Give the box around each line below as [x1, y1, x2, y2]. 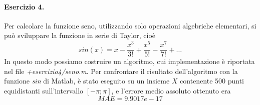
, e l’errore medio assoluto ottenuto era [111, 85, 231, 95]
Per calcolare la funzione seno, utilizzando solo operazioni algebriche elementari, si [4, 20, 256, 30]
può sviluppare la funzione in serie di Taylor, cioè [4, 30, 156, 40]
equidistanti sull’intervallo [4, 85, 84, 95]
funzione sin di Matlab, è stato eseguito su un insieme [4, 75, 170, 86]
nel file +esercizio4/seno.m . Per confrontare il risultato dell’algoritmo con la [4, 65, 238, 76]
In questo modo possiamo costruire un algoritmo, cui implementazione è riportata [4, 56, 255, 66]
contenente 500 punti [180, 75, 244, 86]
